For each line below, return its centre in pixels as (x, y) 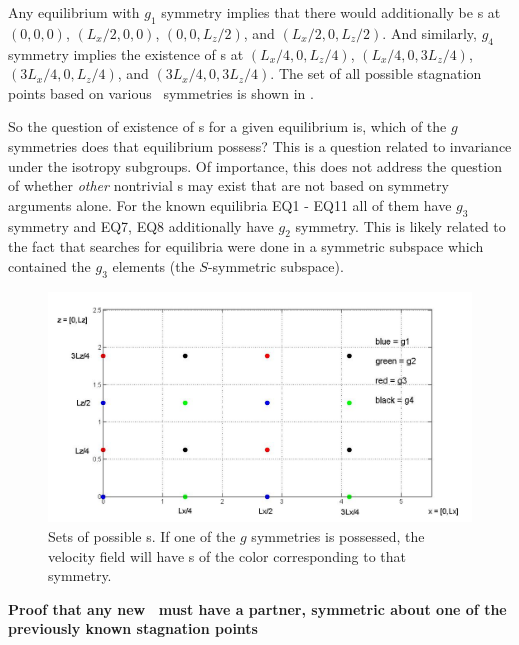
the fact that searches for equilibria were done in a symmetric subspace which (246, 246)
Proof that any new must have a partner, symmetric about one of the (257, 608)
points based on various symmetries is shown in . (161, 92)
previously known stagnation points (133, 628)
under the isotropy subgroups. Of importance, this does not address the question (255, 165)
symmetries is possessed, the (338, 535)
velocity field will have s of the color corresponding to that (227, 555)
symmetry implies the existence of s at (126, 53)
